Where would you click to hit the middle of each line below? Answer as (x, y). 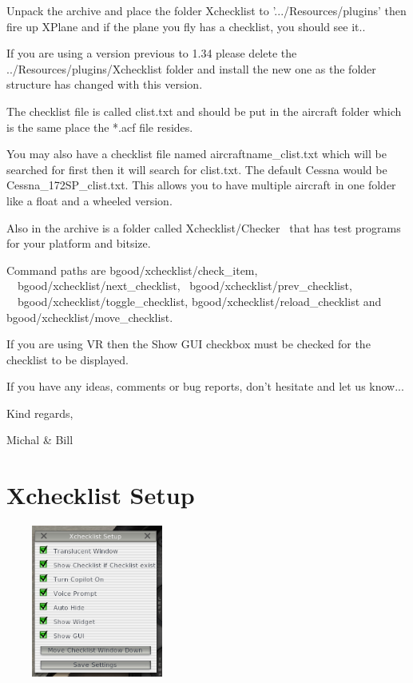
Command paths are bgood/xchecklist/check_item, (132, 270)
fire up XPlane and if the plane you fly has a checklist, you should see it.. (186, 26)
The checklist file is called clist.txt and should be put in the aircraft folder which (204, 111)
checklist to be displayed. (68, 359)
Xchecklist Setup (101, 495)
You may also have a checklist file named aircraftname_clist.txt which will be (197, 154)
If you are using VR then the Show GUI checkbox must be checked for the (189, 344)
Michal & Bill (40, 440)
